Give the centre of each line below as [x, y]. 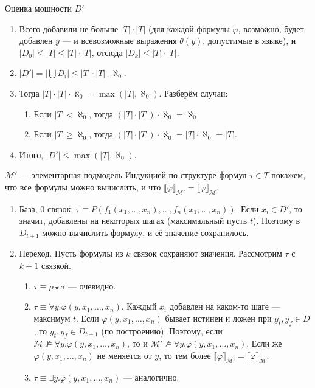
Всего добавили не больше [69, 28]
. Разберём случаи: [193, 93]
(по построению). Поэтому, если [162, 331]
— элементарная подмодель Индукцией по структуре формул [133, 175]
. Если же [264, 343]
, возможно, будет [271, 28]
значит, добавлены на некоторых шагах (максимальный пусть [133, 220]
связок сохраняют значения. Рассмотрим [208, 253]
